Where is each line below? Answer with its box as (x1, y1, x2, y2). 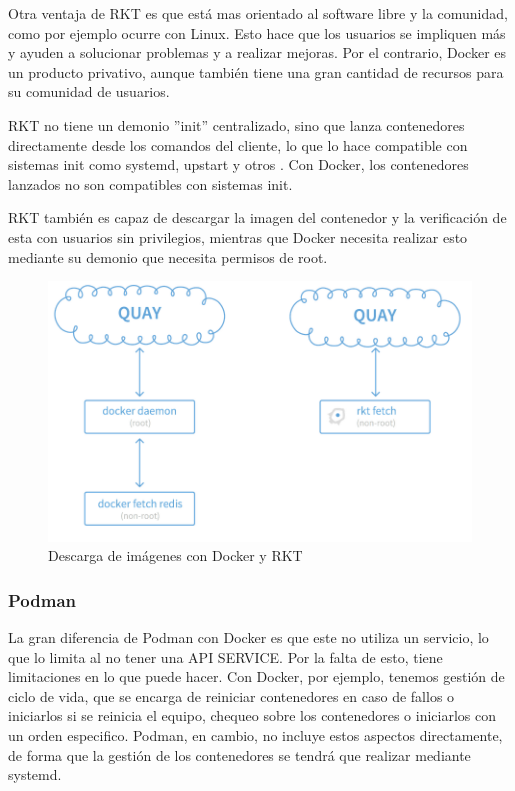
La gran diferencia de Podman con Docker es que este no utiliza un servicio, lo (8, 627, 489, 648)
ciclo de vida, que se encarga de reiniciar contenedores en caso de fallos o (8, 685, 455, 706)
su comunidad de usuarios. (8, 81, 170, 102)
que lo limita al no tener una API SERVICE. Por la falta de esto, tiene (8, 646, 443, 667)
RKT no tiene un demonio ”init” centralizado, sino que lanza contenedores (8, 114, 465, 135)
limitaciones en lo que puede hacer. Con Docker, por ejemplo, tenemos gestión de (8, 666, 505, 687)
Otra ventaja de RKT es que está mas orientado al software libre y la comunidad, (8, 3, 508, 23)
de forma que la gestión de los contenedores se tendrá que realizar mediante (8, 744, 471, 765)
